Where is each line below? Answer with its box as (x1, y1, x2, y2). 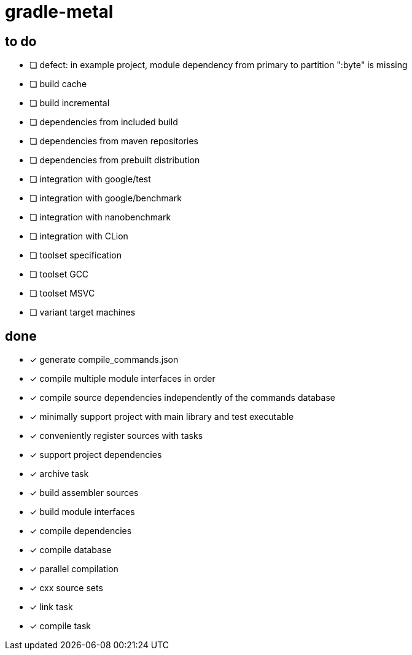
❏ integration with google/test (29, 174, 151, 185)
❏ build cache (29, 79, 87, 90)
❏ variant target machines (29, 307, 136, 318)
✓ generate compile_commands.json (29, 354, 179, 365)
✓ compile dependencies (29, 525, 132, 537)
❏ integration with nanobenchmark (29, 212, 171, 223)
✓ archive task (29, 468, 89, 479)
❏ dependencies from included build (29, 117, 178, 128)
